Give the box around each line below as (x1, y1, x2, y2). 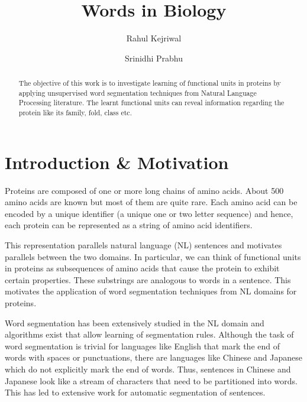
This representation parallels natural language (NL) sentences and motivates (5, 239, 282, 251)
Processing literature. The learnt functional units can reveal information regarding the (18, 98, 285, 108)
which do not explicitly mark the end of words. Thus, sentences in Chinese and (5, 362, 291, 375)
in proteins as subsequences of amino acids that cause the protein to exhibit (5, 262, 280, 274)
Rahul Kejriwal (126, 32, 182, 44)
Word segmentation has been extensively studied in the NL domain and (5, 316, 264, 329)
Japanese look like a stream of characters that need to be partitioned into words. (5, 374, 298, 387)
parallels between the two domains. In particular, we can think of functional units (5, 250, 301, 262)
